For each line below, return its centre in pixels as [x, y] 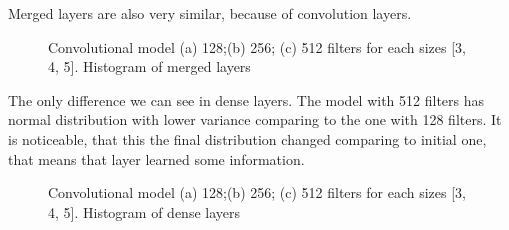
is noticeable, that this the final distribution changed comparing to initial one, [247, 138]
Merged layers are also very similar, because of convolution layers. [210, 12]
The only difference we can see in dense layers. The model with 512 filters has [246, 99]
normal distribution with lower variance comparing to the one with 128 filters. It [255, 119]
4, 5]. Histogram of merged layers [149, 66]
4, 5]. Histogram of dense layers [144, 211]
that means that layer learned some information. [156, 158]
